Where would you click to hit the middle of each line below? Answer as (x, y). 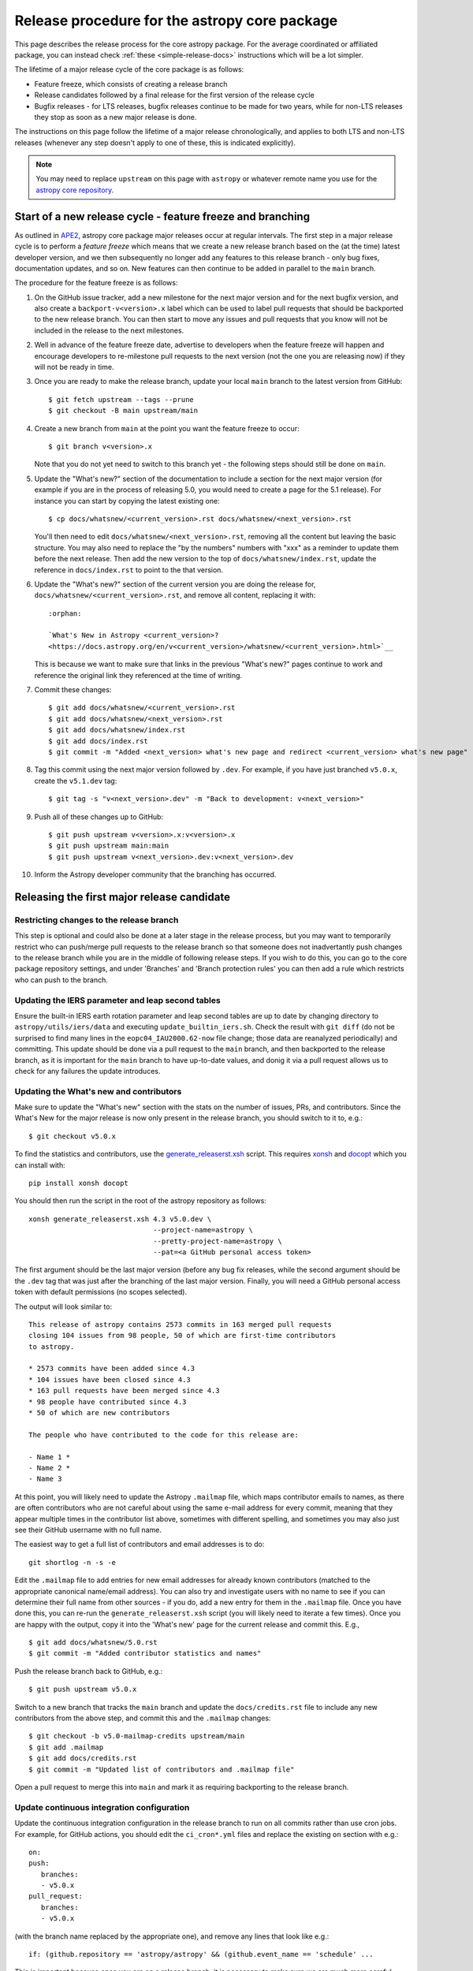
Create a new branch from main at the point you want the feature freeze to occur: (167, 428)
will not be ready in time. (74, 367)
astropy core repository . (75, 190)
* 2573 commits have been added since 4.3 (112, 1369)
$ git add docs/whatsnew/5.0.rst (93, 1643)
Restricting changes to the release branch (97, 920)
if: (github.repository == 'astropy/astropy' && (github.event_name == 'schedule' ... (201, 1954)
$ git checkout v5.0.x (73, 1136)
